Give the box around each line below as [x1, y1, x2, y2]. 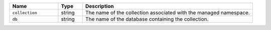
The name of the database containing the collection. [85, 16, 209, 22]
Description [85, 3, 114, 9]
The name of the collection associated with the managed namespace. [85, 9, 250, 16]
